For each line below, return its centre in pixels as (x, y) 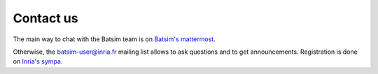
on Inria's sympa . (38, 61)
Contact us (45, 18)
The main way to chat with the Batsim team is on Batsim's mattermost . (114, 39)
